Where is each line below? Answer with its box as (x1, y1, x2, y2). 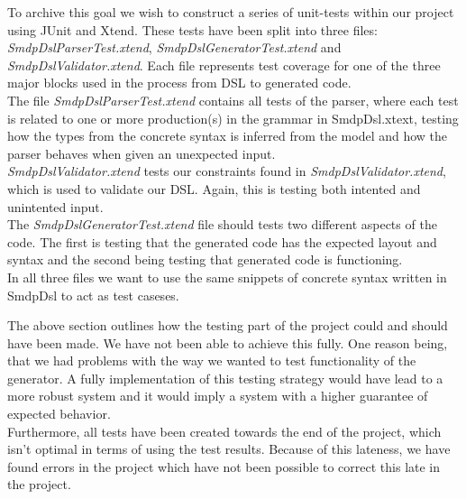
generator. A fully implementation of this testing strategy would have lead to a (7, 368, 443, 387)
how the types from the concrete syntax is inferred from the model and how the (7, 126, 448, 145)
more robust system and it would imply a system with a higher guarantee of (7, 386, 428, 405)
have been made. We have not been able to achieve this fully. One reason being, (7, 333, 448, 352)
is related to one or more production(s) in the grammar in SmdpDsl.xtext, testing (7, 108, 459, 127)
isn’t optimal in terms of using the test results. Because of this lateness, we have (7, 439, 451, 458)
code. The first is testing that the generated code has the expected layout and (7, 232, 437, 251)
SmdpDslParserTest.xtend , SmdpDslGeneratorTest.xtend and (7, 38, 342, 57)
